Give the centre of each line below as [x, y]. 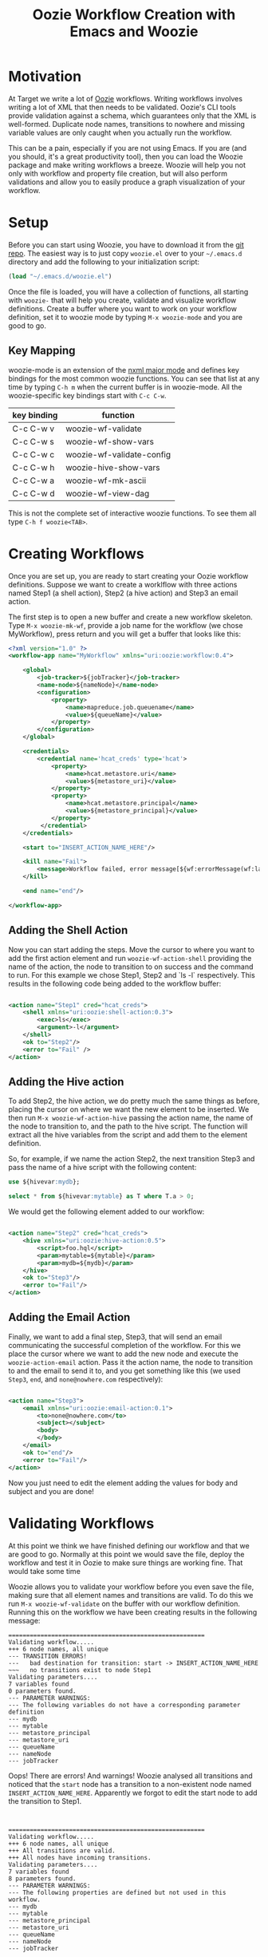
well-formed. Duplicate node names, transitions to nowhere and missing [127, 124]
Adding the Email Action [69, 1317]
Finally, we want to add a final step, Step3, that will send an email [115, 1336]
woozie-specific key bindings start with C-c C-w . [87, 395]
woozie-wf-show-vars [109, 441]
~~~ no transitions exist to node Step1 [80, 1670]
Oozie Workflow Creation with [134, 15]
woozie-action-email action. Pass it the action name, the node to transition [131, 1362]
